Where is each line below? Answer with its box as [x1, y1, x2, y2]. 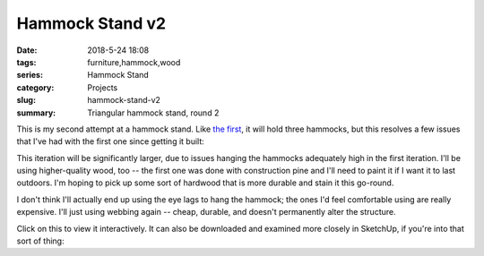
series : [16, 70, 44, 81]
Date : [16, 45, 38, 55]
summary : [16, 107, 56, 118]
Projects [87, 81, 118, 93]
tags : [16, 56, 37, 67]
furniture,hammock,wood [87, 56, 181, 67]
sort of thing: [16, 235, 65, 246]
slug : [16, 95, 36, 106]
